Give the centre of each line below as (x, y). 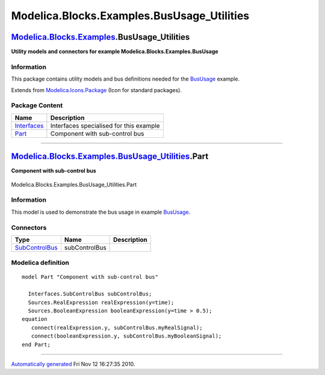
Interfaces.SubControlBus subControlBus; (90, 294)
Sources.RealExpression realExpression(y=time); (101, 302)
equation (35, 319)
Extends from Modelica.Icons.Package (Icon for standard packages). (96, 90)
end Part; (36, 344)
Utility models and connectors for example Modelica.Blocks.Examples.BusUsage (115, 52)
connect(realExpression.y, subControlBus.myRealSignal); (117, 327)
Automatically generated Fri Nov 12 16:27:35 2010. (73, 364)
